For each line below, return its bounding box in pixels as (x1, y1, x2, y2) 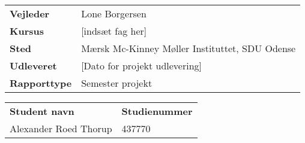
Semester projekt (81, 76, 152, 90)
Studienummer (121, 104, 193, 118)
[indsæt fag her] (81, 24, 147, 38)
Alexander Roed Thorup (10, 121, 112, 135)
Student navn (10, 104, 74, 118)
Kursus (10, 24, 44, 38)
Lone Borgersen (81, 7, 146, 20)
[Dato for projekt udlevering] (81, 59, 202, 72)
